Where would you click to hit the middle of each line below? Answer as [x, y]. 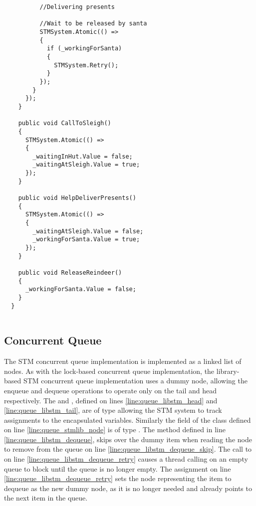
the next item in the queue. [46, 498]
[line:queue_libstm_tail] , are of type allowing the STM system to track [113, 410]
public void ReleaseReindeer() [70, 273]
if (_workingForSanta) [84, 49]
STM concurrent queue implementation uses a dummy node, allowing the [135, 381]
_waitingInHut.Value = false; [83, 156]
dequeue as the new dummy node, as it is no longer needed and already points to [128, 488]
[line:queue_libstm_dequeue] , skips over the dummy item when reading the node [128, 439]
